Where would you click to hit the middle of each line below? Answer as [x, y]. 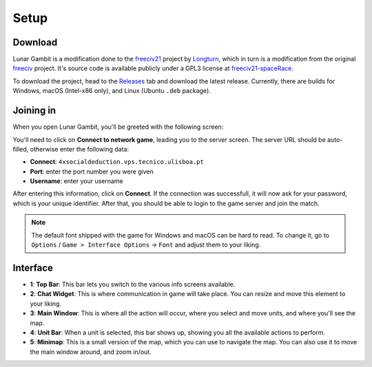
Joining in [34, 111]
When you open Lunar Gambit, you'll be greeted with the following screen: [118, 127]
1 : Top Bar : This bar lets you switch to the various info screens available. [133, 284]
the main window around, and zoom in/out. [91, 352]
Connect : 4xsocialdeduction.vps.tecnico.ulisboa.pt [117, 162]
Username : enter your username [76, 181]
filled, [21, 149]
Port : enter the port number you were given [92, 171]
